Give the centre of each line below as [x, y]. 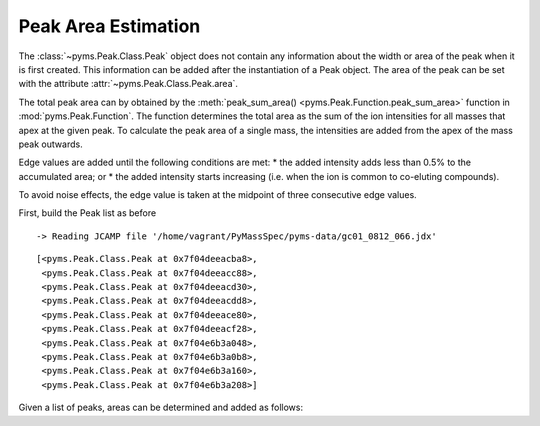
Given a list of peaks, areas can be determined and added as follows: [161, 407]
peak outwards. [51, 144]
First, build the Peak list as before [87, 213]
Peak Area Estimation [109, 26]
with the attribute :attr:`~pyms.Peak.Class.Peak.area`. [128, 84]
